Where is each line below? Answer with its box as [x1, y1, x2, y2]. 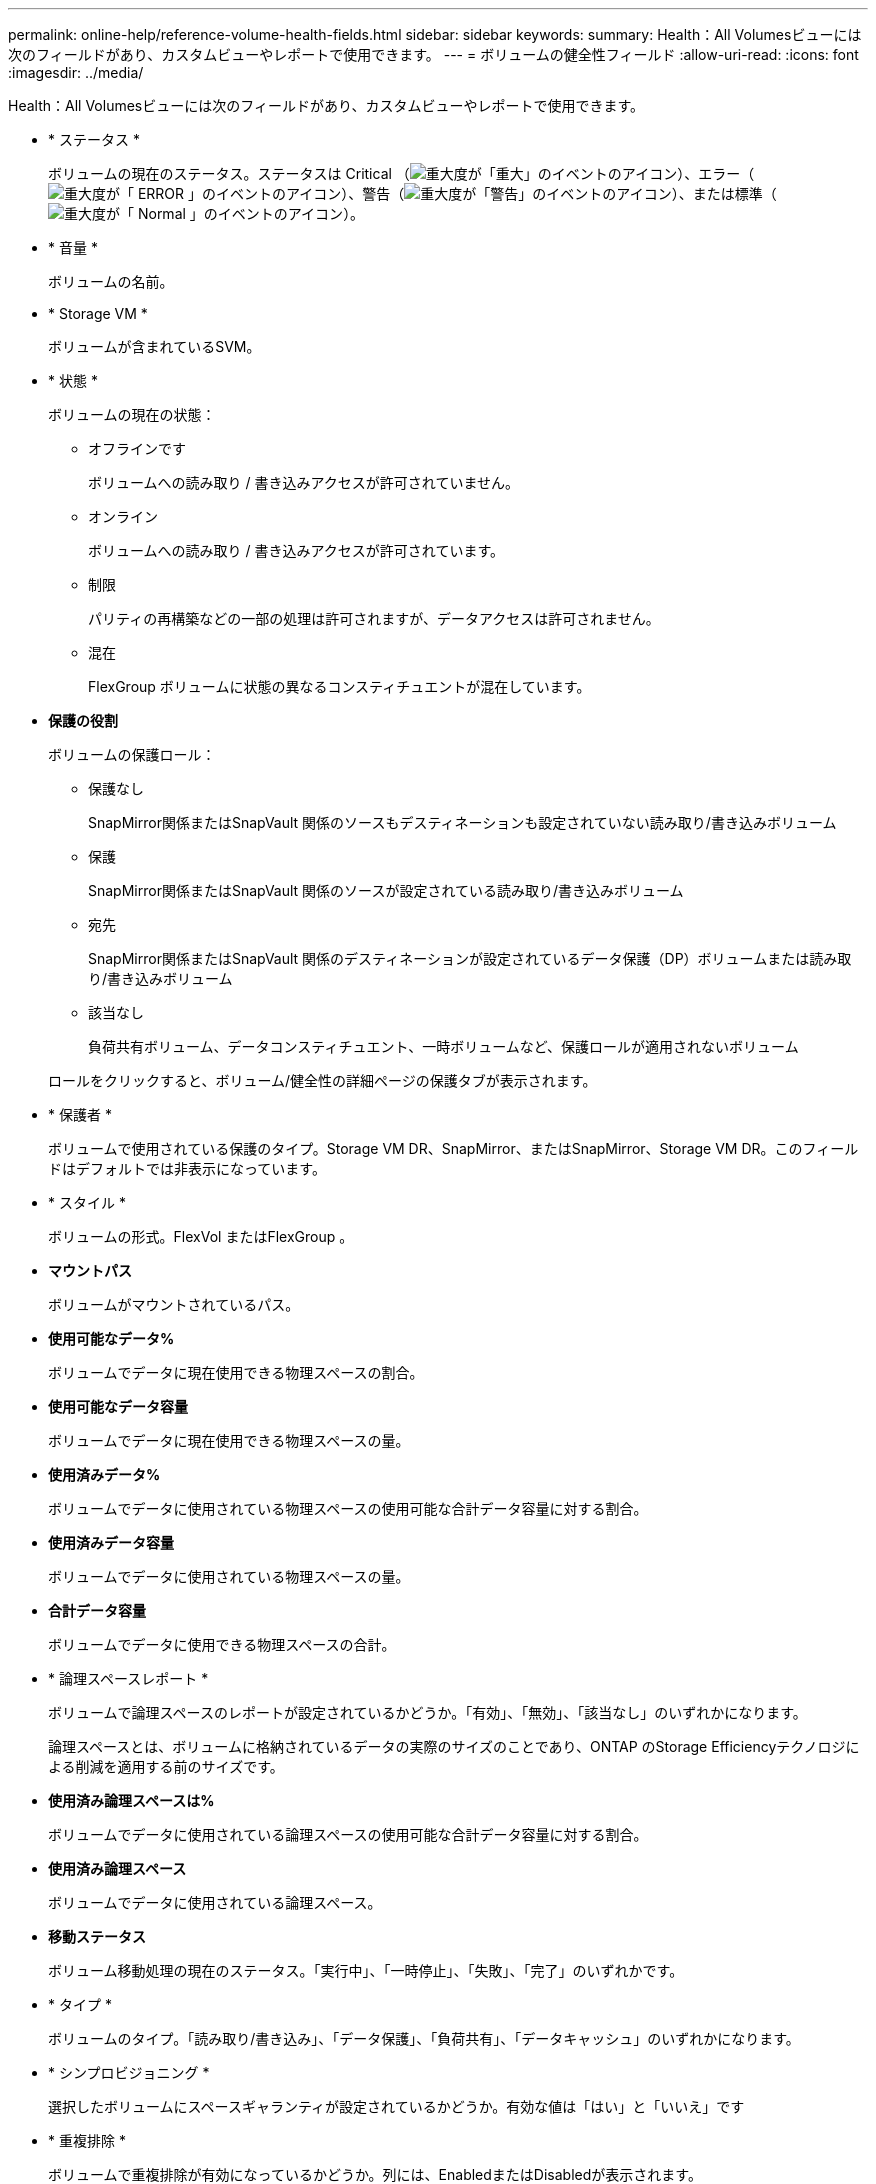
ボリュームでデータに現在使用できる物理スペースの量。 [48, 1432, 410, 1449]
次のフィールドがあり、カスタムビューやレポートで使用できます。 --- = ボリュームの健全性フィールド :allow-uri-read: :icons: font [8, 46, 859, 63]
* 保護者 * [48, 1106, 112, 1123]
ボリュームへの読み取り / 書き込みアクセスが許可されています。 [88, 542, 504, 559]
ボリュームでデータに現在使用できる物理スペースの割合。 [48, 1364, 424, 1381]
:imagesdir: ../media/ [8, 64, 144, 81]
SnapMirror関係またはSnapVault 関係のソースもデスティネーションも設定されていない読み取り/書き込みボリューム [88, 814, 837, 831]
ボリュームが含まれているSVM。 [48, 338, 261, 355]
